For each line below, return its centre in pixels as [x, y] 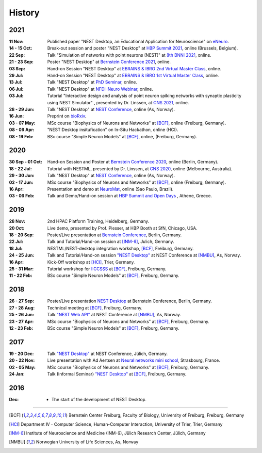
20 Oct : [17, 228]
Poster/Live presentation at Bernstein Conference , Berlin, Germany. [115, 235]
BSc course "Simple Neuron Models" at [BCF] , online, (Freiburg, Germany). [122, 136]
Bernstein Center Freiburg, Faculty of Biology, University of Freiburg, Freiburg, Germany [156, 415]
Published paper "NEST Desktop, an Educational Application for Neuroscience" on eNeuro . [138, 42]
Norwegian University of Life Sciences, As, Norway [87, 442]
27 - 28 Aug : [22, 307]
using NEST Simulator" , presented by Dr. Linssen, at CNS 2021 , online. [118, 102]
